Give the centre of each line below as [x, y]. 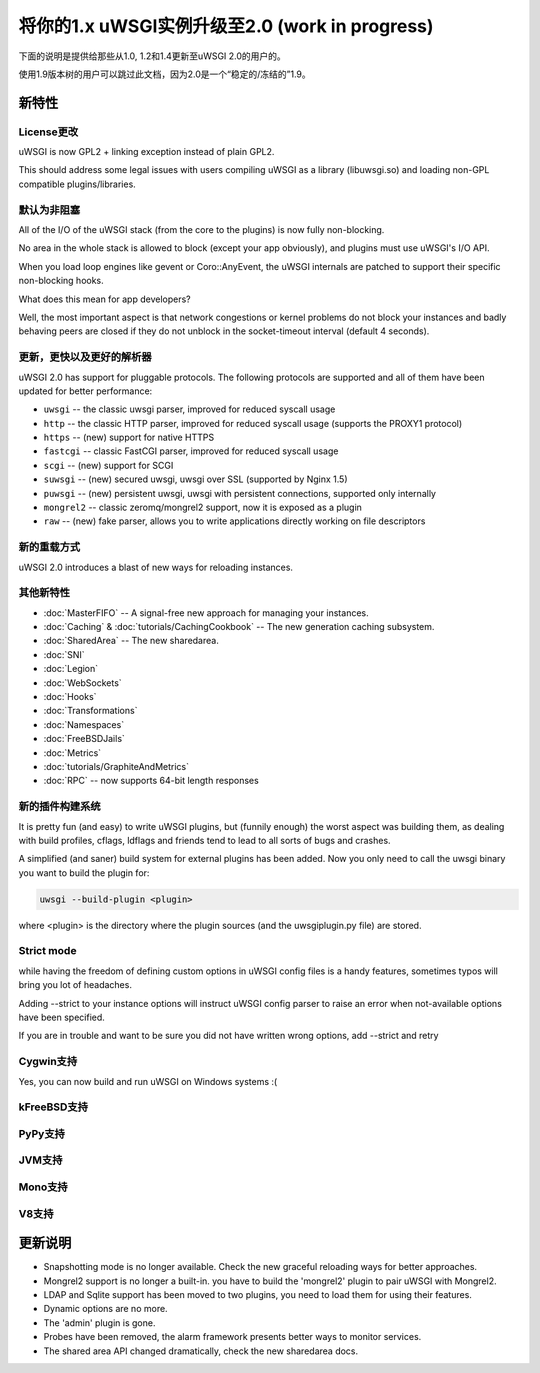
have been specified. [61, 1017]
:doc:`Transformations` [90, 711]
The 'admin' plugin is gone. [99, 1322]
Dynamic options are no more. [106, 1309]
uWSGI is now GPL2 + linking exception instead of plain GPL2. [146, 152]
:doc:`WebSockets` [82, 682]
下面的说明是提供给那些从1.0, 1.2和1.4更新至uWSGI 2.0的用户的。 [152, 56]
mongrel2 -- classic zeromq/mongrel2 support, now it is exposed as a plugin [202, 507]
